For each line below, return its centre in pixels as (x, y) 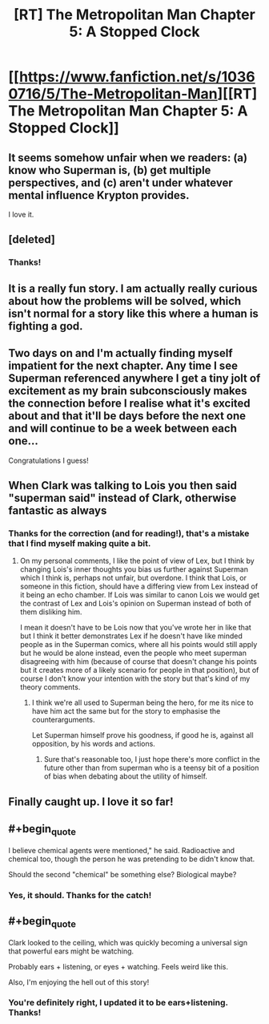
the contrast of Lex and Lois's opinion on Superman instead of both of (136, 604)
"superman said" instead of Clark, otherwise (122, 498)
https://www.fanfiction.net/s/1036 (137, 77)
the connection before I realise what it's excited (129, 404)
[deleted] (32, 239)
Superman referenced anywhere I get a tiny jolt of (134, 378)
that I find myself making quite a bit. (80, 543)
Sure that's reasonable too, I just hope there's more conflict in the (152, 759)
